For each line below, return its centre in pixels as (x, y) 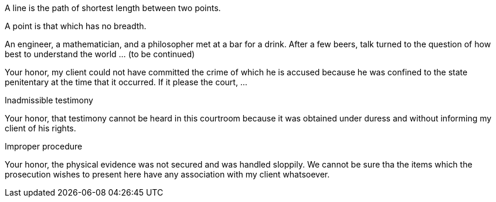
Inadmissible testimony (49, 100)
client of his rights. (40, 128)
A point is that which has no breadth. (76, 26)
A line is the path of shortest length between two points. (113, 8)
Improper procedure (44, 146)
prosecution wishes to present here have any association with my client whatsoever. (167, 174)
